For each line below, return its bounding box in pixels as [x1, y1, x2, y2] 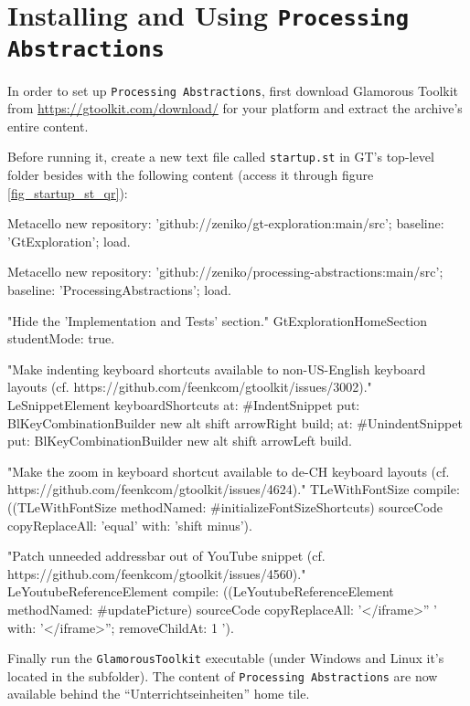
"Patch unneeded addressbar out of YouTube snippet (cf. [7, 546, 326, 565]
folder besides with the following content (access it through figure [7, 165, 374, 184]
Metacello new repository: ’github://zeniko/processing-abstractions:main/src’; [7, 262, 443, 281]
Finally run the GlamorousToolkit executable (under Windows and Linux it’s [7, 648, 444, 668]
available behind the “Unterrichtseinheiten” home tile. [7, 684, 310, 703]
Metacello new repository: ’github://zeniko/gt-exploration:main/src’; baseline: [7, 214, 444, 233]
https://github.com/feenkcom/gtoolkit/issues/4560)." [7, 564, 306, 583]
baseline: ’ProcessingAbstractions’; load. [7, 280, 231, 300]
